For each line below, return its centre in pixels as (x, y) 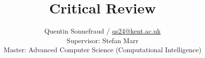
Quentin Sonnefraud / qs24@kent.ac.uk (102, 31)
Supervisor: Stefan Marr (102, 40)
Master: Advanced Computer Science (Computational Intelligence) (102, 50)
